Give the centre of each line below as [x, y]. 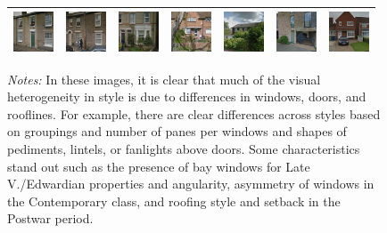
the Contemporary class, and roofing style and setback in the [174, 201]
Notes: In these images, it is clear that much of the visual [164, 79]
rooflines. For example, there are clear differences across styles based [194, 113]
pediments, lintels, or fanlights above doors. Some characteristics [184, 148]
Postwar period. [50, 218]
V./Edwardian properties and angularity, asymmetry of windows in [191, 184]
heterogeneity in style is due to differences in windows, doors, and [187, 96]
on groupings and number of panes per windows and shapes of [177, 131]
